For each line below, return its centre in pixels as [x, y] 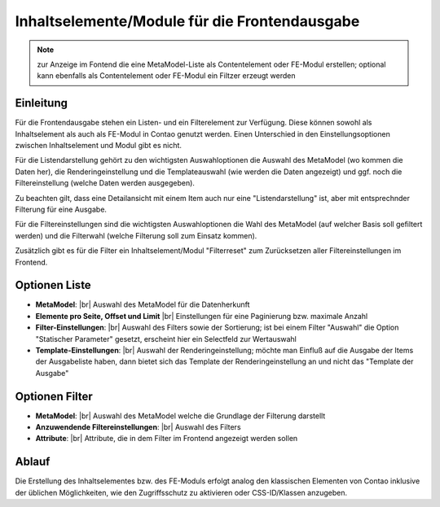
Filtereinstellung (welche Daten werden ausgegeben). [105, 183]
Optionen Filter [54, 396]
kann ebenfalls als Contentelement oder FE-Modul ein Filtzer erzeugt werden [166, 76]
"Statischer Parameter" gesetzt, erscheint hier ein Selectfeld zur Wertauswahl [166, 339]
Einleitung [42, 103]
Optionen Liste [53, 285]
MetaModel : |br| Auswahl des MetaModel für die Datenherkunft [143, 304]
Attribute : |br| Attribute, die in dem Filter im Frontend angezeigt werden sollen [167, 439]
